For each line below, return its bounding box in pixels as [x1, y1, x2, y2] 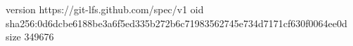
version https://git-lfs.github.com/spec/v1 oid [6, 2, 204, 16]
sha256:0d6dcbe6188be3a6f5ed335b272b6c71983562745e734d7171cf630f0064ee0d [6, 15, 347, 30]
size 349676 [6, 29, 54, 44]
